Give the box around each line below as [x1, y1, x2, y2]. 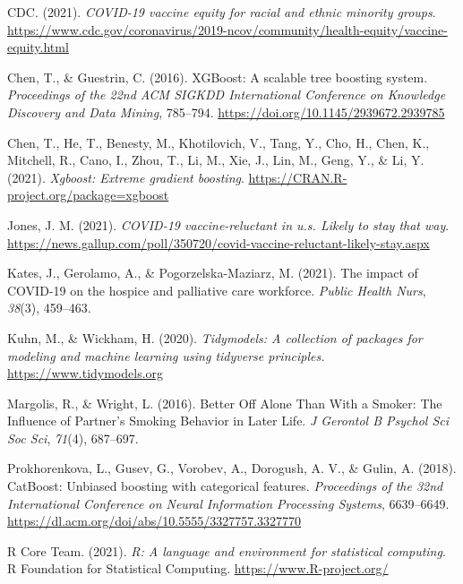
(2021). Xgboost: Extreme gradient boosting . [7, 167, 244, 186]
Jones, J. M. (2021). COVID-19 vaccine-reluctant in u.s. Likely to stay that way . [7, 215, 450, 234]
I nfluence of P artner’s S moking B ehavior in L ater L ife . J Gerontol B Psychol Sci [7, 411, 450, 430]
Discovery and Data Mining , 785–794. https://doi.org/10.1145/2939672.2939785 [7, 102, 445, 121]
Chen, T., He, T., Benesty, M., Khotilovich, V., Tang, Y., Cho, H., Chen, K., [7, 133, 430, 151]
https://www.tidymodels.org [7, 364, 164, 382]
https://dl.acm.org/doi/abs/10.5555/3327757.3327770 [7, 511, 302, 530]
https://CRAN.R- [248, 167, 347, 186]
